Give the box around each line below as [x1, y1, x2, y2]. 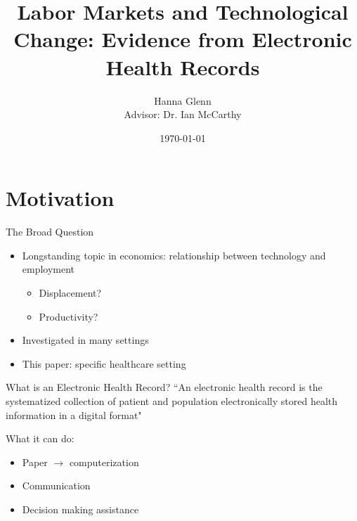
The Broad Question [6, 224, 94, 239]
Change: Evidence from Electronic [13, 25, 352, 53]
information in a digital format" [6, 407, 142, 422]
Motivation [6, 184, 115, 212]
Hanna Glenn [154, 93, 212, 108]
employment [22, 262, 75, 276]
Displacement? [39, 285, 102, 300]
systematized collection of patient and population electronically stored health [6, 393, 338, 408]
